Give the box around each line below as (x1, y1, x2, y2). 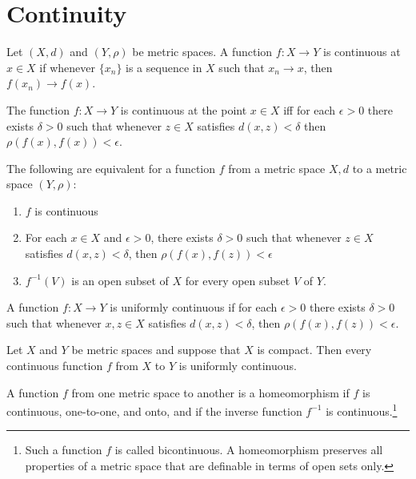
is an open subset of (71, 272, 169, 288)
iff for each (283, 101, 336, 118)
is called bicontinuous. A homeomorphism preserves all (114, 441, 383, 458)
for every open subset (185, 272, 290, 288)
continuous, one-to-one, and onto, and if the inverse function (6, 402, 302, 419)
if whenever (39, 58, 96, 75)
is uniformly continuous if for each (110, 299, 278, 316)
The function (6, 101, 70, 118)
